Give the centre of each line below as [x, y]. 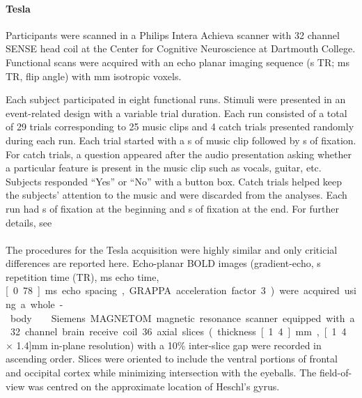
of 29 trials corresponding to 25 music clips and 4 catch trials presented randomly [180, 127]
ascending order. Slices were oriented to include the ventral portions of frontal [172, 359]
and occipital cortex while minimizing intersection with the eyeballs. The [161, 373]
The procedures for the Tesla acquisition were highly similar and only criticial [172, 249]
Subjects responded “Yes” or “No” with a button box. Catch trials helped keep [174, 181]
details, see [29, 222]
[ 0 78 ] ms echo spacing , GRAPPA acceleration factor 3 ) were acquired [173, 290]
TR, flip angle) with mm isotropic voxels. [94, 76]
